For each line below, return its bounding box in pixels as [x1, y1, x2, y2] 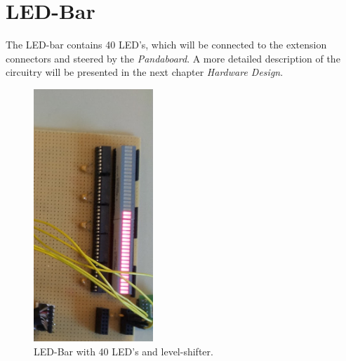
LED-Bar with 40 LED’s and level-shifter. [34, 343, 213, 358]
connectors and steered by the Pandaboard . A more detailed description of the [6, 51, 340, 65]
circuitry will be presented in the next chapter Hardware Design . [6, 65, 284, 79]
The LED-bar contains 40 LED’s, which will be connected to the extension [6, 37, 327, 52]
